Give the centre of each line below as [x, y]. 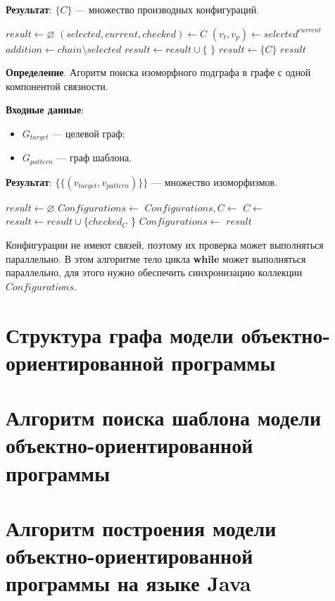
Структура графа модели [120, 334]
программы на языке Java [128, 583]
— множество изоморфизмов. [215, 181]
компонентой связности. [57, 86]
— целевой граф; [89, 133]
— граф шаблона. [94, 157]
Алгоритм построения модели [141, 527]
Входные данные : [45, 110]
